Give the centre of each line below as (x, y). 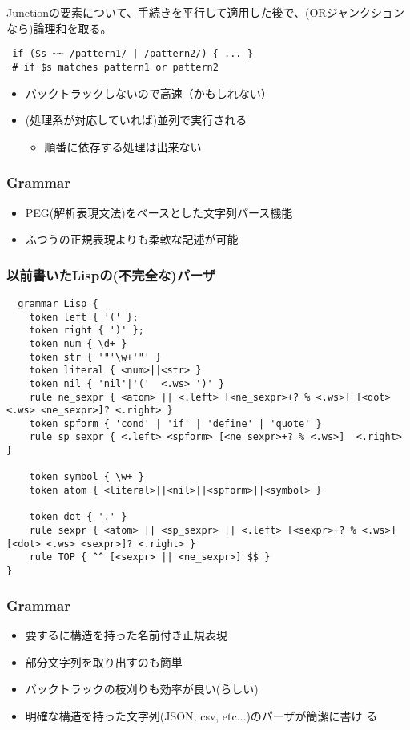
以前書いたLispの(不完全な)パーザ (111, 274)
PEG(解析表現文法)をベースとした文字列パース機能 (159, 212)
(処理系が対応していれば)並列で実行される (136, 120)
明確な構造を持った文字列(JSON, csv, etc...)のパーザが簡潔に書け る (201, 715)
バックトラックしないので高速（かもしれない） (149, 93)
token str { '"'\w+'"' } (95, 357)
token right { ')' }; (86, 331)
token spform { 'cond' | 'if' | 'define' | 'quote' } (175, 423)
